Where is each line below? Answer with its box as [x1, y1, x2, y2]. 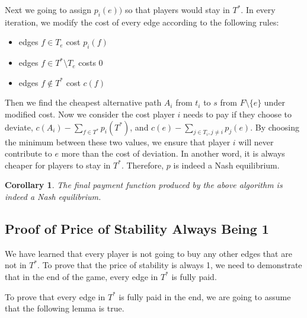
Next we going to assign [5, 4, 91, 15]
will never [238, 135, 274, 148]
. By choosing [250, 120, 299, 133]
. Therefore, [121, 158, 164, 171]
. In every [241, 4, 276, 15]
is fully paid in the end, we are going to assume [119, 290, 291, 303]
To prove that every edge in [5, 290, 105, 303]
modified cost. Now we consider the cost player [5, 107, 175, 120]
